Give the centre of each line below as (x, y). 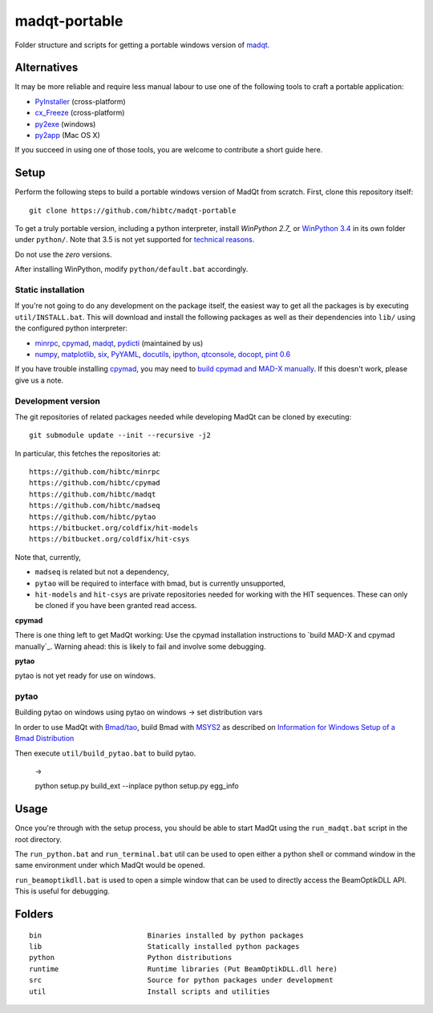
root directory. (38, 839)
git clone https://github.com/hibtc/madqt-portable (133, 210)
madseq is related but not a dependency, (102, 572)
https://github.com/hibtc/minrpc (95, 472)
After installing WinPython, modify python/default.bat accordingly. (132, 269)
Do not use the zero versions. (63, 254)
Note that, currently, (48, 557)
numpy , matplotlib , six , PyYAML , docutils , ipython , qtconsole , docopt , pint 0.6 (163, 354)
